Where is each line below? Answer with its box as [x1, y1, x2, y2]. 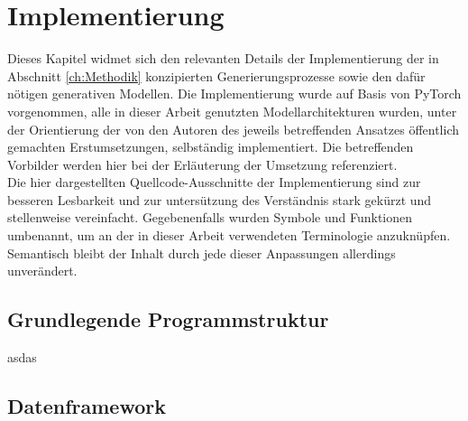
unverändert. [7, 261, 78, 280]
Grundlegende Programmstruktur [7, 305, 329, 333]
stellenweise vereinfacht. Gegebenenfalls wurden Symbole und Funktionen [7, 208, 413, 227]
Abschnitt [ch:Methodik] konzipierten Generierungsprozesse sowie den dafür [7, 66, 426, 85]
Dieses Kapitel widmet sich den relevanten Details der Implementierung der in [7, 49, 439, 68]
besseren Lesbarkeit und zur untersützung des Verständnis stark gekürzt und [7, 190, 432, 209]
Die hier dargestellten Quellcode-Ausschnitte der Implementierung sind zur [7, 173, 421, 192]
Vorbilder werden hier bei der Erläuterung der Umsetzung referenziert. [7, 154, 398, 173]
